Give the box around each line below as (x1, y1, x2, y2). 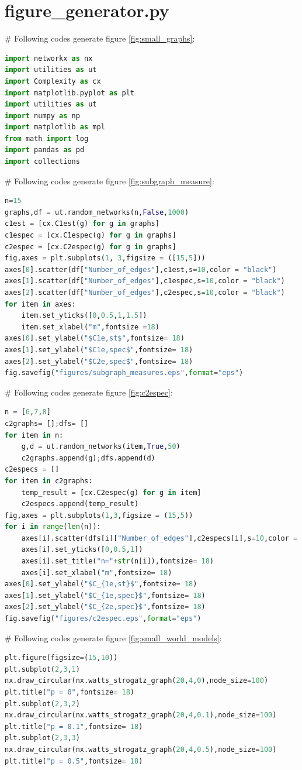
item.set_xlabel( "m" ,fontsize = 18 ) (21, 322, 159, 331)
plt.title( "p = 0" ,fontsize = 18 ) (5, 688, 134, 696)
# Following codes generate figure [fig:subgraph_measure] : (5, 174, 214, 187)
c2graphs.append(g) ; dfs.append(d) (21, 453, 155, 462)
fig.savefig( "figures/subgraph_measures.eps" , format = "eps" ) (5, 369, 244, 377)
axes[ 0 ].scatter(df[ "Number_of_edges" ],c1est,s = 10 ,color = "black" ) (5, 265, 277, 274)
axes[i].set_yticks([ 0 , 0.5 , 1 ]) (21, 545, 143, 554)
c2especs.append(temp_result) (21, 500, 139, 508)
